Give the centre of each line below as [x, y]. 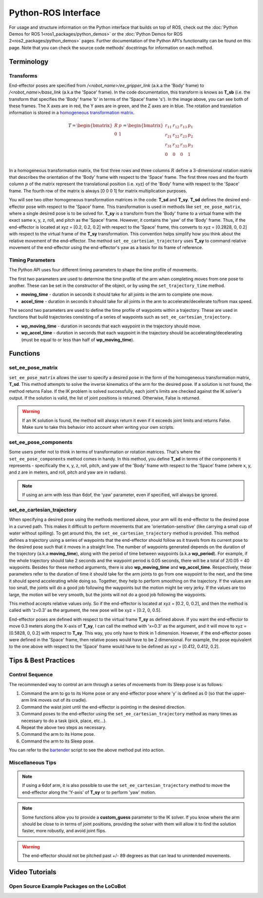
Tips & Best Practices [42, 660]
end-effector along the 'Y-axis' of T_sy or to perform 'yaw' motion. [89, 792]
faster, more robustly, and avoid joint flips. [64, 831]
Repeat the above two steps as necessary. [64, 727]
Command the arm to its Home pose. [58, 734]
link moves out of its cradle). [58, 700]
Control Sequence [31, 675]
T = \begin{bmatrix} [91, 125]
